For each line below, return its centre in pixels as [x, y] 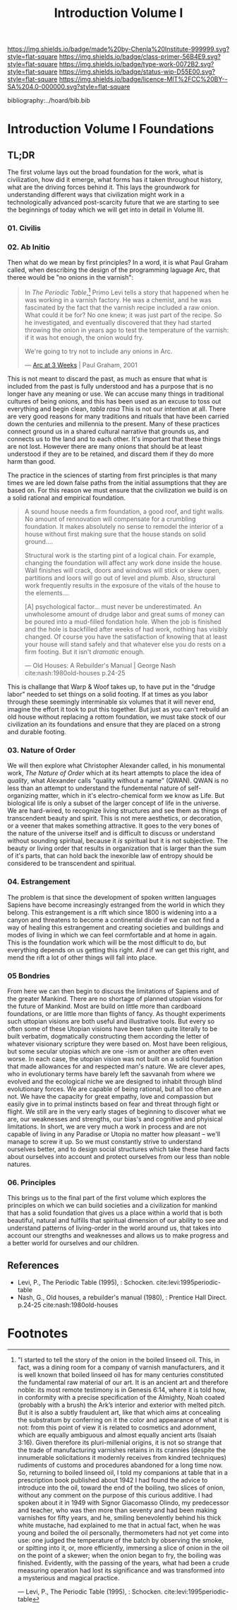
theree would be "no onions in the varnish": [71, 278]
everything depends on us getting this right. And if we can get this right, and [118, 949]
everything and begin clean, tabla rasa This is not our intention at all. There [117, 409]
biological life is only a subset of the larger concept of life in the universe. [114, 803]
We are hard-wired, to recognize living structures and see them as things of [117, 811]
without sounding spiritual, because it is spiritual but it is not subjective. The [117, 841]
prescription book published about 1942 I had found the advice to [113, 1480]
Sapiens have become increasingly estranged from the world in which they [116, 905]
